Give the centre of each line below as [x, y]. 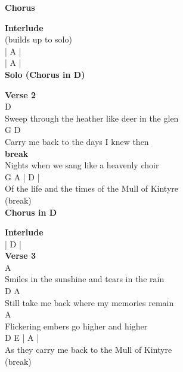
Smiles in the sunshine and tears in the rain [85, 279]
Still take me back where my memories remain [89, 302]
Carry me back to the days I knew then [77, 141]
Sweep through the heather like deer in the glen [92, 118]
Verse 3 [20, 255]
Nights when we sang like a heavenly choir [82, 165]
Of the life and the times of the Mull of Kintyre [92, 188]
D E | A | [22, 338]
